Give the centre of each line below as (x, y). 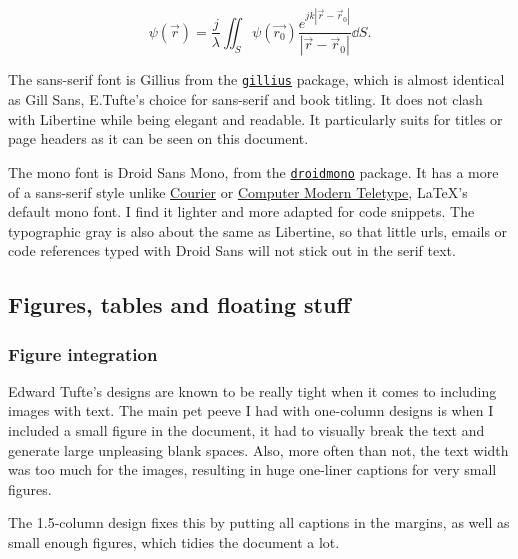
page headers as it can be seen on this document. (158, 138)
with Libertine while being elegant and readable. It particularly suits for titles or (255, 118)
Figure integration (83, 353)
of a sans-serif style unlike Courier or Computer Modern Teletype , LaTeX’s (238, 191)
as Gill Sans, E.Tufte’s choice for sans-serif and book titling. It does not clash (245, 99)
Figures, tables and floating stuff (179, 304)
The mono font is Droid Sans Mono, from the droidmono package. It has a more (253, 171)
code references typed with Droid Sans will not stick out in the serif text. (232, 250)
